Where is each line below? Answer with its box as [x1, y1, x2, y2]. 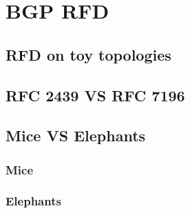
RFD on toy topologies [6, 43, 171, 65]
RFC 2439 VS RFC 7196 [6, 84, 185, 105]
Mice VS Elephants [6, 125, 146, 146]
